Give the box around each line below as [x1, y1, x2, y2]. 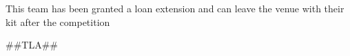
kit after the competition [6, 14, 110, 29]
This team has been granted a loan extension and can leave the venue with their [6, 1, 344, 15]
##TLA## [6, 38, 59, 52]
